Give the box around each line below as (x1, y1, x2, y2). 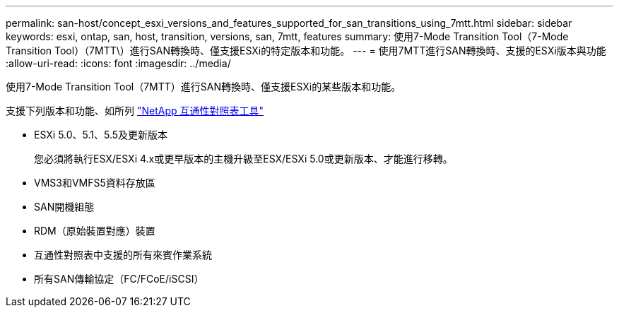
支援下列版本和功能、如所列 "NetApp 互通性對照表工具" (6, 105, 264, 117)
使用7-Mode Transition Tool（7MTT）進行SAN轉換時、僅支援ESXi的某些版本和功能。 (6, 81, 401, 93)
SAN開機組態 (34, 201, 95, 213)
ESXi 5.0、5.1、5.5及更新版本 (34, 129, 168, 141)
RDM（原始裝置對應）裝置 (34, 225, 155, 237)
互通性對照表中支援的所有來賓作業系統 (34, 249, 212, 261)
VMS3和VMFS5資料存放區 (34, 177, 155, 189)
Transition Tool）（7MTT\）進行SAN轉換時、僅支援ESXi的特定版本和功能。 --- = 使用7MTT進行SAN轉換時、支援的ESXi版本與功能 (6, 45, 606, 57)
